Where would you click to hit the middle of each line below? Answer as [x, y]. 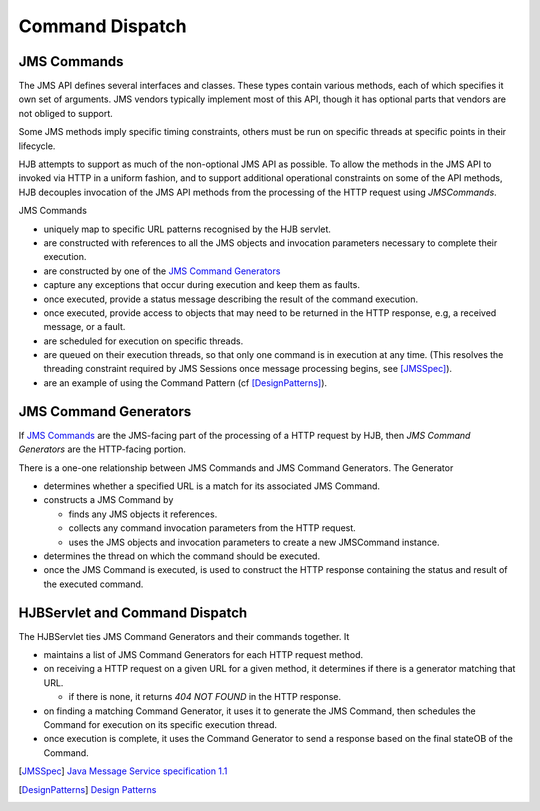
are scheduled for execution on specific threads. [143, 341]
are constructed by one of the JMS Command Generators [162, 271]
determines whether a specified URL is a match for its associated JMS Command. [211, 486]
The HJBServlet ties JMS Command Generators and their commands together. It [184, 636]
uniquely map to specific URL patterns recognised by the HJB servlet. [187, 229]
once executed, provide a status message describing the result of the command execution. [231, 299]
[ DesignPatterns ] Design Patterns [87, 789]
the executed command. [93, 584]
